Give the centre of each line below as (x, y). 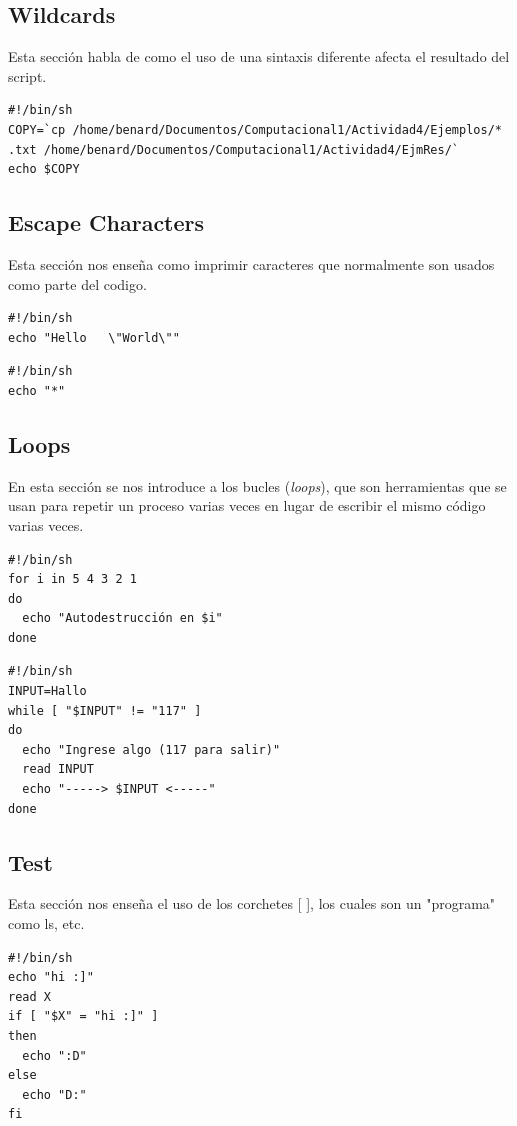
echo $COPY (44, 169)
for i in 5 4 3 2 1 (72, 579)
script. (27, 75)
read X (29, 996)
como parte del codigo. (77, 283)
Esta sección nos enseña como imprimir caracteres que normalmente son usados (251, 263)
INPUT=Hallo (47, 691)
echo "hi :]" (51, 977)
